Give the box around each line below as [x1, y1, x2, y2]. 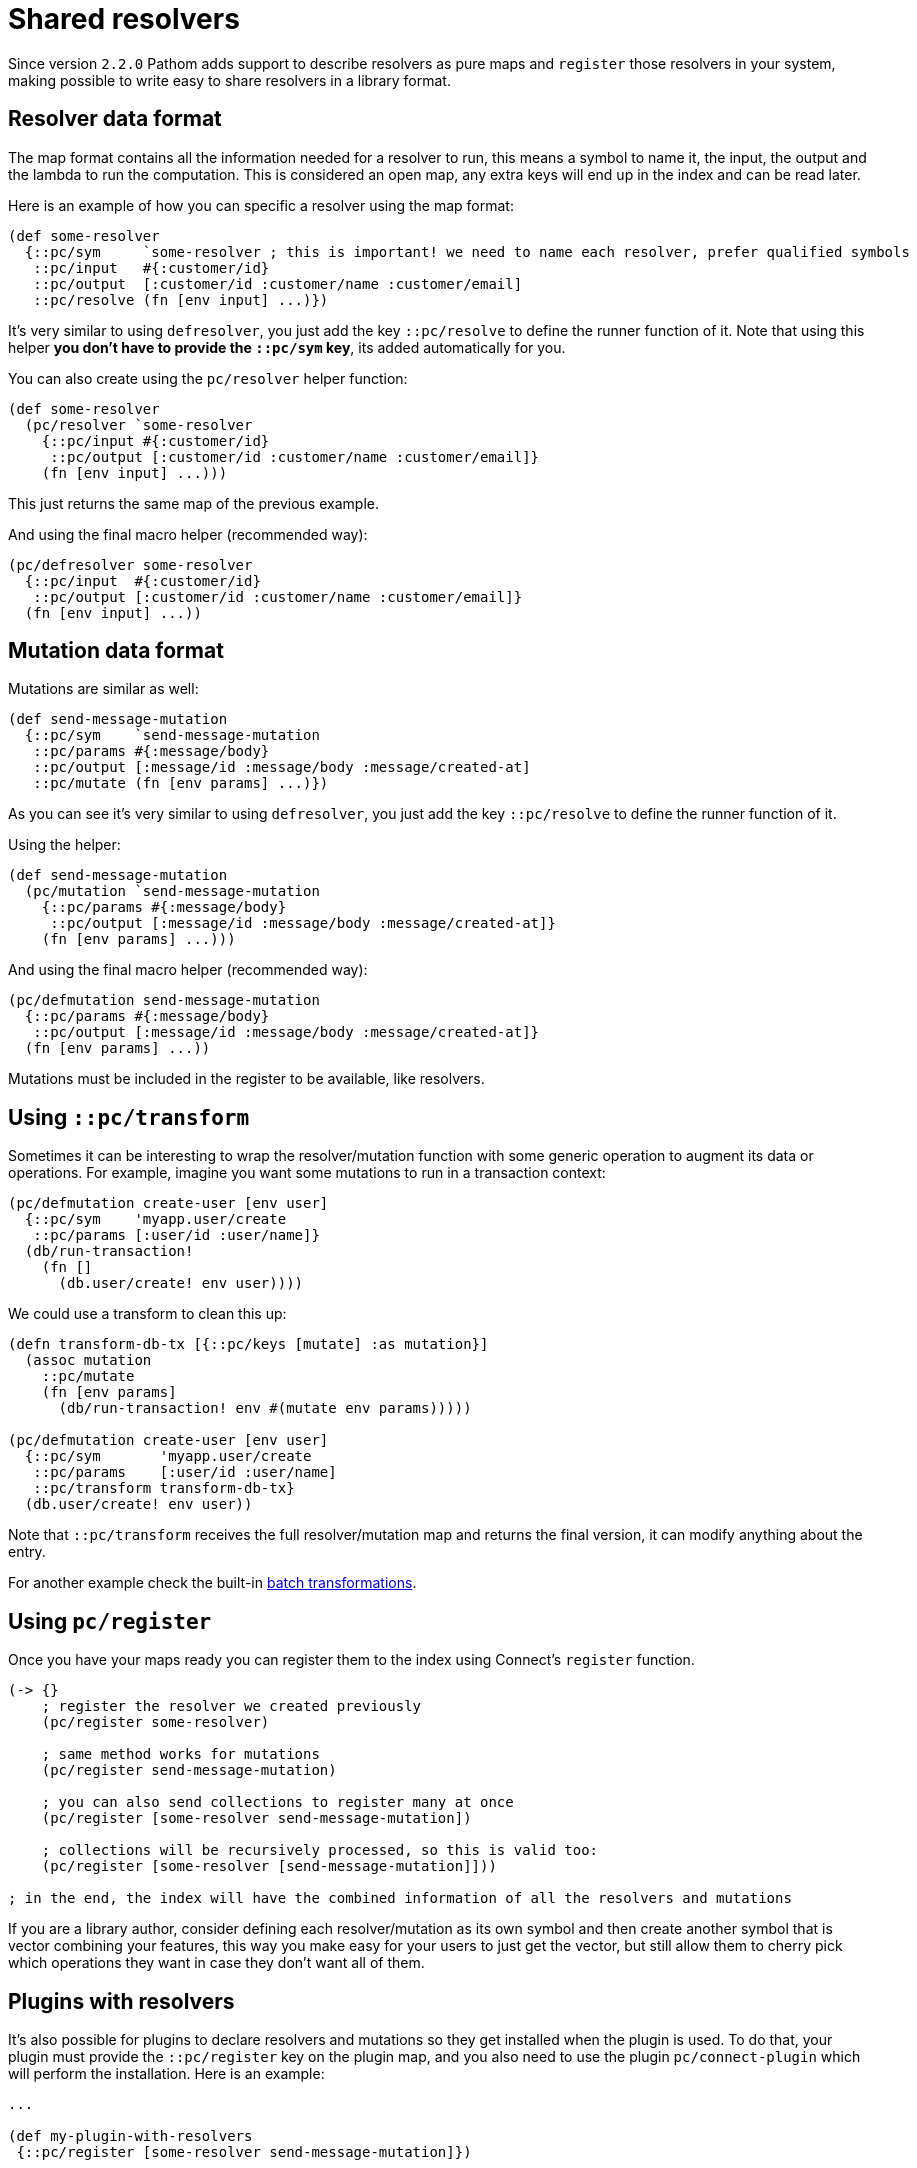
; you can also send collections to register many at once [41, 1794, 514, 1811]
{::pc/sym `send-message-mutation [24, 727, 320, 744]
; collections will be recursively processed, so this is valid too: [41, 1842, 599, 1859]
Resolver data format [8, 106, 222, 132]
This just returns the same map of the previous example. [8, 494, 379, 512]
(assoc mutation [24, 1352, 152, 1369]
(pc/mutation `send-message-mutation [24, 883, 320, 900]
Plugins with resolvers [8, 1988, 235, 2014]
